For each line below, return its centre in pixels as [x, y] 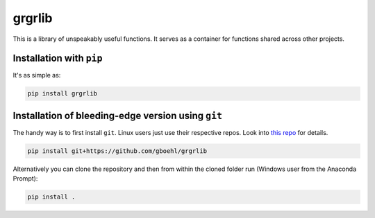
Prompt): [25, 179]
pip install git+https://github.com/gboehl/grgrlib [117, 151]
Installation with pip [58, 58]
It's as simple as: [37, 75]
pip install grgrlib [62, 94]
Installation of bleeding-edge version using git [117, 115]
